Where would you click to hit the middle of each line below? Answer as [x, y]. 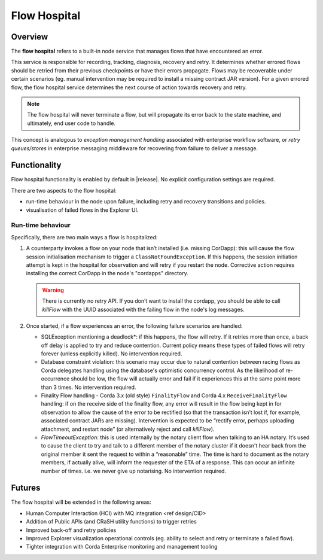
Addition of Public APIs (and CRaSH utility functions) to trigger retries [111, 522]
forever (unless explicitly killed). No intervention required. [112, 354]
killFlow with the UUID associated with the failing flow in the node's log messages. [144, 309]
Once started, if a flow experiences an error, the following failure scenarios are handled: [134, 325]
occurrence [55, 379]
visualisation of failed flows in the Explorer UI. [82, 210]
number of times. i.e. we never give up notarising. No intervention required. [134, 471]
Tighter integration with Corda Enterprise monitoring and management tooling [122, 547]
